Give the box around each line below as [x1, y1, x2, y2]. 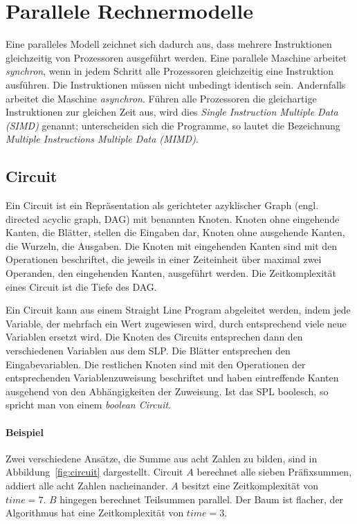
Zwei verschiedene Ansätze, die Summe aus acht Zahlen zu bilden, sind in [6, 451, 318, 465]
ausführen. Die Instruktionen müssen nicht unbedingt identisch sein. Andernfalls [6, 77, 346, 91]
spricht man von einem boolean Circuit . [6, 397, 171, 412]
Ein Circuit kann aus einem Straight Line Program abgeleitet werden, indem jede [6, 302, 351, 317]
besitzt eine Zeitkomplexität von [181, 478, 319, 492]
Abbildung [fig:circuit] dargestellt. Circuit [6, 464, 183, 479]
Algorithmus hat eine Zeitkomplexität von [6, 505, 184, 520]
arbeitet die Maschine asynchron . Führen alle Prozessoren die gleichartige [6, 91, 317, 105]
